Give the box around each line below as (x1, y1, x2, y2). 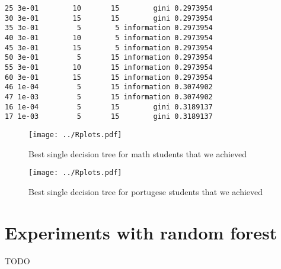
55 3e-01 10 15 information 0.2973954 (5, 63, 213, 72)
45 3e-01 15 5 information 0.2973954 (5, 43, 213, 52)
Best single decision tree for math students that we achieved (28, 147, 247, 160)
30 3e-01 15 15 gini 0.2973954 (5, 14, 213, 22)
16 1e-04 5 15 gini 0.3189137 (5, 102, 213, 111)
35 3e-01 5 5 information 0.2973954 (5, 24, 213, 33)
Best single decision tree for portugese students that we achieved (28, 185, 263, 197)
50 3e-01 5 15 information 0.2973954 (5, 53, 213, 62)
